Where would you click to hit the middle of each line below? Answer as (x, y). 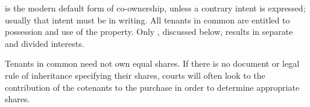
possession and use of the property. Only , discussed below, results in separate (149, 32)
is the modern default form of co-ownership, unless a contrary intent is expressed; (155, 8)
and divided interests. (45, 43)
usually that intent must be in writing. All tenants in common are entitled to (147, 20)
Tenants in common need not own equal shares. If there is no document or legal (152, 63)
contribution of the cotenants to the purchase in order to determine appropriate (152, 87)
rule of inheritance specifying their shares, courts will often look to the (135, 75)
